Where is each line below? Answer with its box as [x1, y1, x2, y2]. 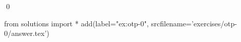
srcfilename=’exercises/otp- [151, 18, 237, 28]
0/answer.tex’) [4, 28, 50, 38]
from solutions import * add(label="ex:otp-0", [4, 18, 149, 28]
